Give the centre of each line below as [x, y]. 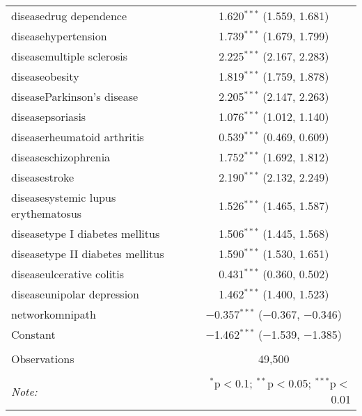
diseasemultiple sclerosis [70, 56]
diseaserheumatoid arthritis [78, 137]
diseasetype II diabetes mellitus [88, 254]
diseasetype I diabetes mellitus [86, 233]
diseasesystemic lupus [64, 197]
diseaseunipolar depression [76, 294]
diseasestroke [43, 177]
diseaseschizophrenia [61, 157]
